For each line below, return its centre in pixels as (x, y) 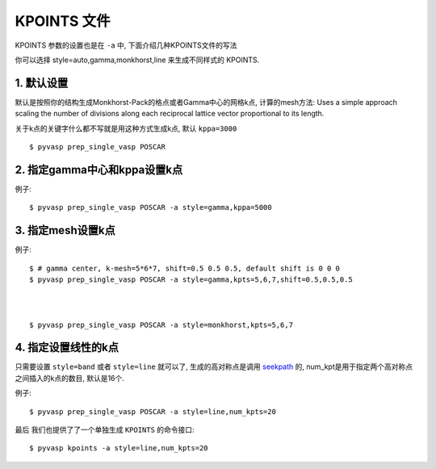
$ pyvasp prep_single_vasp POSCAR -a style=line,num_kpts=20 (153, 411)
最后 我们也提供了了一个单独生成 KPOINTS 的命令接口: (105, 430)
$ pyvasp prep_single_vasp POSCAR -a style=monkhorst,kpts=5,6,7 (161, 325)
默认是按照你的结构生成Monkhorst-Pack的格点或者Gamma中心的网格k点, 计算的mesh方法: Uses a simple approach (206, 102)
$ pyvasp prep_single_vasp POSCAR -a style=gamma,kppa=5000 (151, 207)
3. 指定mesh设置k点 (65, 230)
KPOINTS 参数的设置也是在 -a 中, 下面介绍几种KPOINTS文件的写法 (126, 45)
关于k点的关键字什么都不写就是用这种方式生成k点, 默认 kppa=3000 (126, 128)
